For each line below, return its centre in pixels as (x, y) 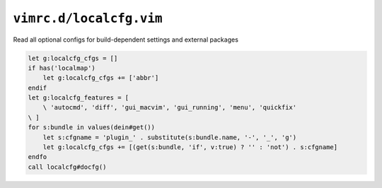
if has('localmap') (62, 68)
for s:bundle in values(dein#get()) (92, 128)
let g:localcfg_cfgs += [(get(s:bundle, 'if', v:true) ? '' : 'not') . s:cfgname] (190, 147)
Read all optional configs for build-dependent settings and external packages (126, 40)
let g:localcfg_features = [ (79, 98)
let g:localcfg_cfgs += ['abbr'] (101, 78)
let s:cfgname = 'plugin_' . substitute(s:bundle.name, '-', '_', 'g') (170, 137)
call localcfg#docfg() (67, 167)
